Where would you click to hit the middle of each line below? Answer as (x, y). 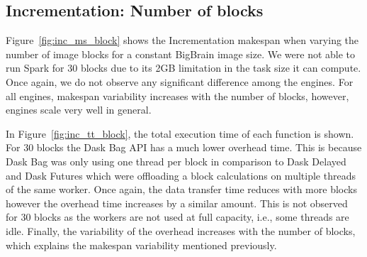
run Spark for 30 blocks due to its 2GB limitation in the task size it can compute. (183, 68)
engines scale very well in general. (79, 110)
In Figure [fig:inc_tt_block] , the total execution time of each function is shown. (180, 133)
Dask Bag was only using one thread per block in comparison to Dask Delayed (176, 161)
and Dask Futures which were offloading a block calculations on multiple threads (181, 175)
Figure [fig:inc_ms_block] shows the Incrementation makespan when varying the (182, 40)
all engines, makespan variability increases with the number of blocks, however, (177, 95)
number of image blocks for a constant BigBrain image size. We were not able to (181, 54)
